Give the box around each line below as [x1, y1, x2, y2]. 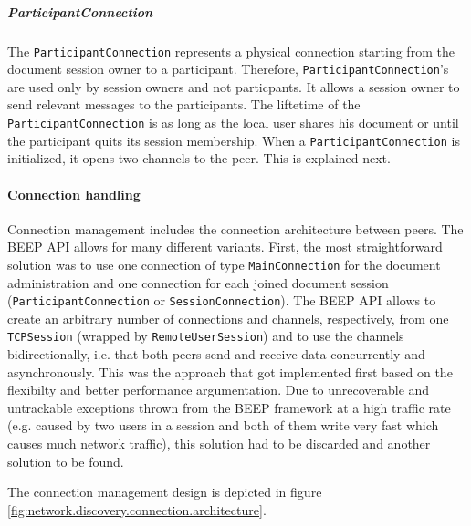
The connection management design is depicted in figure [7, 482, 322, 501]
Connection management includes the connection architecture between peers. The [7, 219, 464, 238]
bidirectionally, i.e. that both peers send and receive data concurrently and [7, 345, 425, 364]
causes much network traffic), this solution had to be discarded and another [7, 434, 431, 453]
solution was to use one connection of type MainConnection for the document [7, 254, 441, 273]
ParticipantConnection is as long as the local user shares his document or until [7, 113, 459, 132]
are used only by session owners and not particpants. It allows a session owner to [7, 77, 460, 96]
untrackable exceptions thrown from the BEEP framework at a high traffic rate [7, 397, 451, 417]
